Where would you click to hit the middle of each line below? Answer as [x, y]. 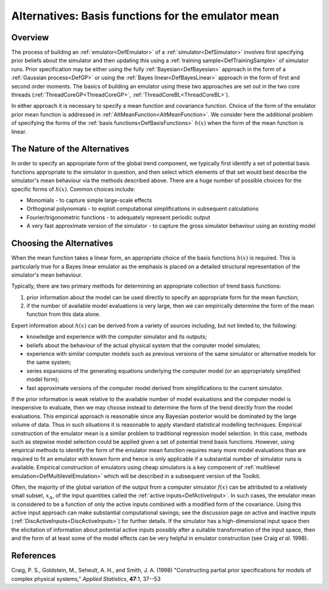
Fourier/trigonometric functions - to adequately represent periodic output [118, 217]
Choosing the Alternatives [62, 243]
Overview [30, 37]
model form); [43, 379]
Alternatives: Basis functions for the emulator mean [145, 16]
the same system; [49, 362]
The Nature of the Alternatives [70, 149]
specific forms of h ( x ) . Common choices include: [73, 189]
